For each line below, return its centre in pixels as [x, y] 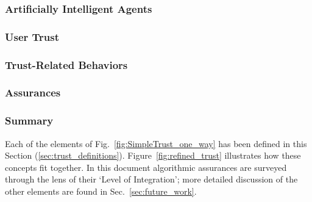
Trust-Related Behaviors [66, 64]
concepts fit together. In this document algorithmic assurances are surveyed [146, 167]
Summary [29, 121]
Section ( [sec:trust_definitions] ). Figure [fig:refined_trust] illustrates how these [153, 155]
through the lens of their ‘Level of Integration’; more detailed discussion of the [151, 179]
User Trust [32, 36]
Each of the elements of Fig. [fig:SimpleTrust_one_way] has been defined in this [156, 143]
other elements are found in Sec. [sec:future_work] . [101, 191]
